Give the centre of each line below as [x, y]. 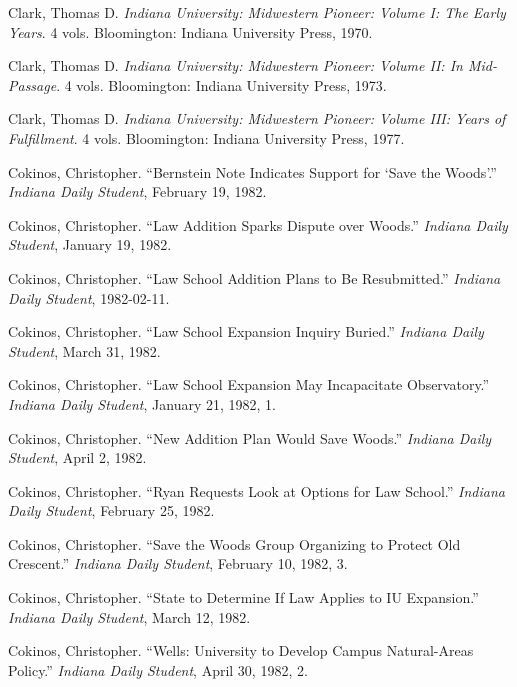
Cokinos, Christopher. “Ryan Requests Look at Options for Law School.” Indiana [256, 490]
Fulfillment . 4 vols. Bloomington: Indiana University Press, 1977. [206, 137]
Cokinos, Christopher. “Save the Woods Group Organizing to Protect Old [234, 543]
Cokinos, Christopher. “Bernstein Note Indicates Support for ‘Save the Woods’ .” [252, 171]
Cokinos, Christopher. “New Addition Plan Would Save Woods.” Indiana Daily [250, 437]
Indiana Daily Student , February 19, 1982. [137, 191]
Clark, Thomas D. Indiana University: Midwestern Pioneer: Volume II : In [235, 65]
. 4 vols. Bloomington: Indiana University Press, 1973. [221, 84]
